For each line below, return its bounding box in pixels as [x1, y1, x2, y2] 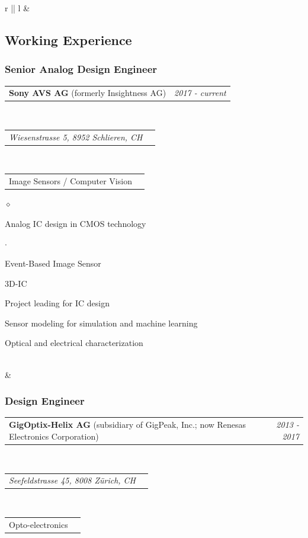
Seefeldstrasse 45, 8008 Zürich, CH [9, 474, 136, 486]
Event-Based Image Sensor [5, 257, 101, 270]
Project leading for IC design [5, 297, 110, 309]
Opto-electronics [9, 518, 68, 530]
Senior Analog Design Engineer [5, 62, 158, 76]
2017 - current [174, 87, 226, 99]
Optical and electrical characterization [5, 337, 143, 349]
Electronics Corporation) [9, 430, 99, 442]
